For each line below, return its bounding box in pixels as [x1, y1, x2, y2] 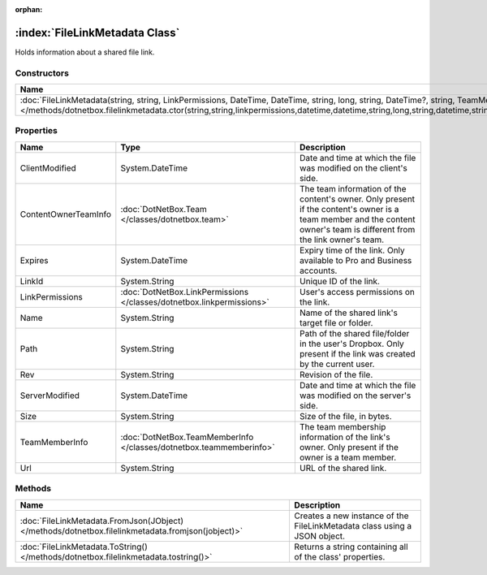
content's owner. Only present [299, 193, 416, 205]
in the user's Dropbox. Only [299, 338, 405, 349]
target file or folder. [299, 317, 373, 328]
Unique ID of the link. [299, 275, 381, 287]
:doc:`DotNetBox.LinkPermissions [120, 286, 249, 297]
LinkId [19, 275, 44, 287]
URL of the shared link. [299, 462, 387, 473]
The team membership [299, 421, 386, 432]
